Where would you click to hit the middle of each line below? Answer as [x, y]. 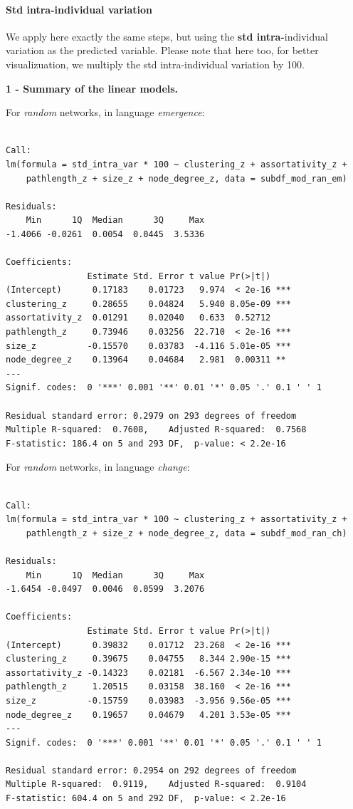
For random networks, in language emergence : [105, 112]
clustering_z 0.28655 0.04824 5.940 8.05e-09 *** [148, 304]
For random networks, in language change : [98, 467]
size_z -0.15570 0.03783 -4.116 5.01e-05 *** [148, 346]
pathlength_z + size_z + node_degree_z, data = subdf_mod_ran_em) [186, 178]
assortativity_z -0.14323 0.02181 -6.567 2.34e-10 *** [148, 673]
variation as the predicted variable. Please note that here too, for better [162, 50]
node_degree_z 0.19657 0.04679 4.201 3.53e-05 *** [148, 715]
